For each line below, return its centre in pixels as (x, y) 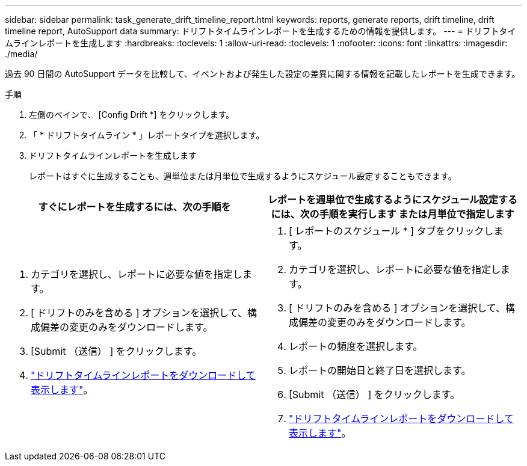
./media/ (21, 54)
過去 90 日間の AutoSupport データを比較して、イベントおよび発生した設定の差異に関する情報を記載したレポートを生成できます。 (263, 74)
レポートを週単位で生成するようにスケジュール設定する (393, 200)
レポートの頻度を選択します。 (356, 346)
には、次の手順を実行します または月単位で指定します (393, 214)
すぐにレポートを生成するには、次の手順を (134, 207)
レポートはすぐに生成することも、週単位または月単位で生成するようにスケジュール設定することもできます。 (243, 176)
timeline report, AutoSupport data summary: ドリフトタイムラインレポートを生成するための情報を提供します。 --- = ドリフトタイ (260, 31)
